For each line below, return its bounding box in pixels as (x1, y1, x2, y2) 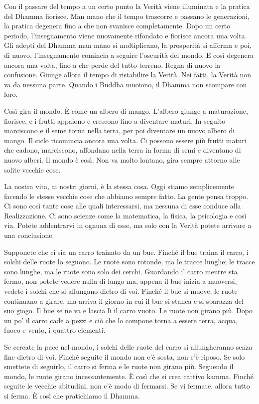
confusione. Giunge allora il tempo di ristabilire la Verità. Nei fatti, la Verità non (4, 69, 251, 80)
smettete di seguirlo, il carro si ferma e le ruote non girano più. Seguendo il (4, 361, 234, 372)
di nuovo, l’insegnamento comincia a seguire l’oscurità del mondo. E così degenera (4, 49, 254, 60)
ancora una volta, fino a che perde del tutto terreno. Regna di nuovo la (4, 59, 221, 70)
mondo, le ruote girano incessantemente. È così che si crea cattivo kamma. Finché (4, 371, 254, 381)
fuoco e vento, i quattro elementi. (4, 325, 106, 335)
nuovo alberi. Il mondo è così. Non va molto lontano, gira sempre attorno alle (4, 154, 240, 165)
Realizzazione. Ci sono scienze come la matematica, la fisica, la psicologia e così (4, 210, 247, 220)
